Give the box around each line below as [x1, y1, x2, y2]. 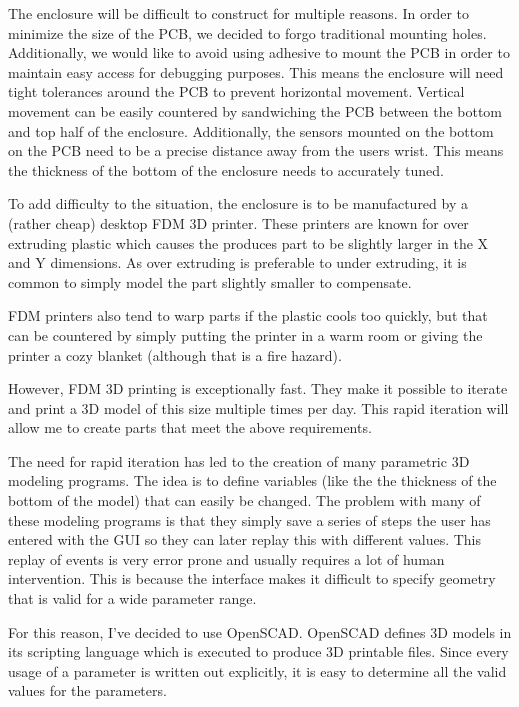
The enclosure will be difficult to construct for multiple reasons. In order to [8, 3, 469, 23]
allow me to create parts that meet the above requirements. [8, 417, 372, 438]
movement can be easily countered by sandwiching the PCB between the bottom [8, 100, 503, 121]
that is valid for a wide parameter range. [8, 588, 257, 609]
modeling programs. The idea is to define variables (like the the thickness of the [8, 470, 497, 491]
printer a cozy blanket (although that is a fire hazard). [8, 344, 342, 365]
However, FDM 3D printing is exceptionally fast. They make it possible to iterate [8, 378, 508, 399]
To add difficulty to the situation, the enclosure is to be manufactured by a [8, 193, 468, 214]
